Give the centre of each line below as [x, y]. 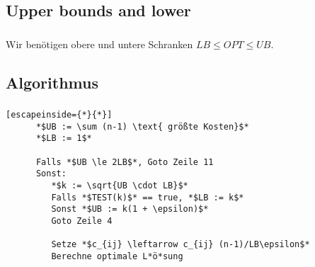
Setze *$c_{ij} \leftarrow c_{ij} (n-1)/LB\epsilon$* [181, 245]
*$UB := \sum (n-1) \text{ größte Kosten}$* [142, 126]
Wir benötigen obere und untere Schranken [99, 44]
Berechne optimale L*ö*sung [117, 256]
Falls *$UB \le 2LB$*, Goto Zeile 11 [125, 162]
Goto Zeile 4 [82, 221]
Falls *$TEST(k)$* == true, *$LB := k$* [148, 197]
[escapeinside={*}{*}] [59, 115]
